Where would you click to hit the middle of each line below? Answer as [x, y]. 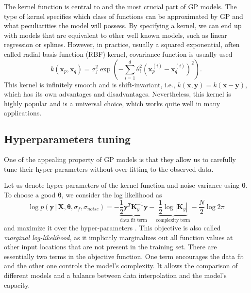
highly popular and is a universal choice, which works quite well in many [112, 103]
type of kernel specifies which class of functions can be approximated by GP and [124, 16]
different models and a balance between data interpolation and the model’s [115, 275]
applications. [23, 113]
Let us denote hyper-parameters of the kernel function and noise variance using [122, 185]
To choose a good [30, 194]
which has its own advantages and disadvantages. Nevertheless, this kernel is [117, 94]
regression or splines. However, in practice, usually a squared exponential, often [122, 44]
